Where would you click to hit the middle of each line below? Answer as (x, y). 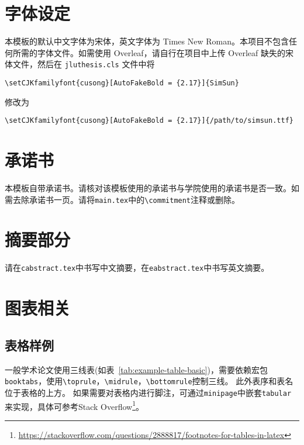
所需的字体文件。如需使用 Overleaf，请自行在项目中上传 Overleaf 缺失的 (149, 52)
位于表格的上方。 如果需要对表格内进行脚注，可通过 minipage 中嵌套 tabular (148, 392)
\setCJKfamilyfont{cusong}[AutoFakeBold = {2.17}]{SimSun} (122, 83)
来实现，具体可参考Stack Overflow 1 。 (75, 405)
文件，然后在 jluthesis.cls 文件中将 (84, 64)
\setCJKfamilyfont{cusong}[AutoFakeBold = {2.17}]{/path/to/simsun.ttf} (149, 121)
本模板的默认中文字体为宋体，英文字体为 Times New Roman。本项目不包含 (147, 41)
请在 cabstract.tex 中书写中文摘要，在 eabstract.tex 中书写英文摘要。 (137, 268)
